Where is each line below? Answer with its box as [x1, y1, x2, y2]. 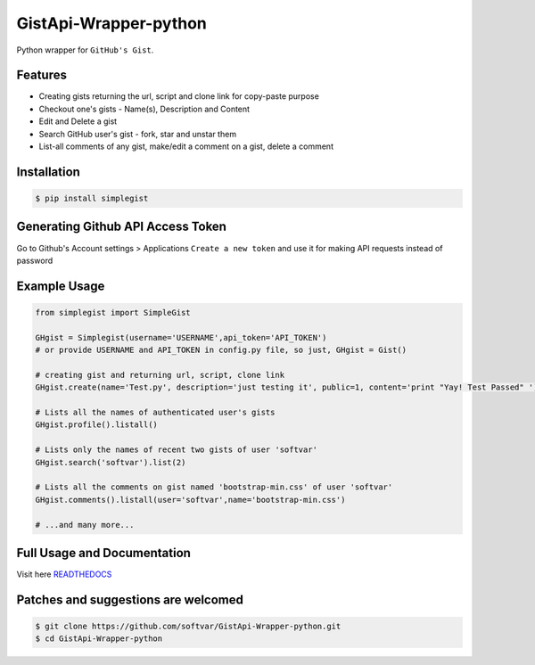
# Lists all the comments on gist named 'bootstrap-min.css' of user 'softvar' [35, 482, 393, 492]
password [16, 255, 53, 266]
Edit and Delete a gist [38, 116, 118, 127]
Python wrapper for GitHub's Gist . [16, 45, 154, 55]
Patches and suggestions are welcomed [16, 592, 244, 607]
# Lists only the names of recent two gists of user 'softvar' [35, 445, 318, 455]
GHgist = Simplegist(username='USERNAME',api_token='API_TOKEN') [35, 332, 327, 342]
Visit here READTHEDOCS [16, 569, 112, 579]
